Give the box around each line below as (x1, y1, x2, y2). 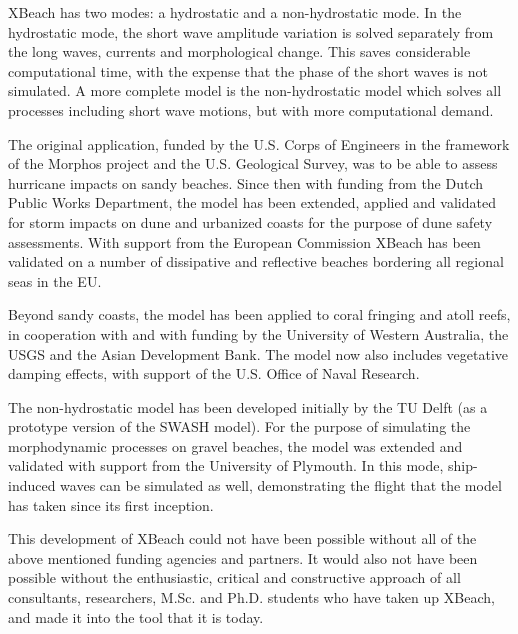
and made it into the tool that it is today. (8, 606, 264, 627)
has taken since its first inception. (8, 494, 214, 515)
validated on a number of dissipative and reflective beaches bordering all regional (8, 251, 504, 272)
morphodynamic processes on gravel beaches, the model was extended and (8, 435, 463, 456)
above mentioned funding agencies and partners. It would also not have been (8, 547, 478, 568)
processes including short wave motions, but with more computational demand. (8, 99, 494, 120)
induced (8, 475, 56, 496)
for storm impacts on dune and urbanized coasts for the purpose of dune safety (8, 211, 493, 232)
